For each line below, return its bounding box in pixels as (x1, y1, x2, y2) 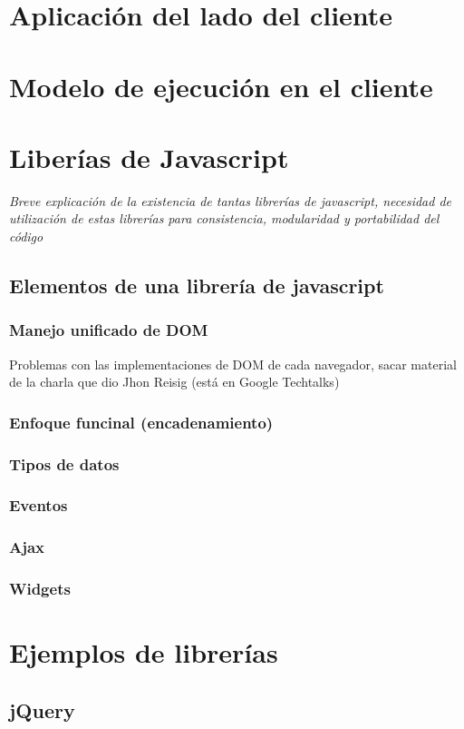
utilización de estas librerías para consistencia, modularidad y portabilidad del (9, 209, 440, 228)
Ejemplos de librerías (9, 634, 278, 671)
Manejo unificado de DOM (9, 319, 208, 341)
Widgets (9, 577, 71, 600)
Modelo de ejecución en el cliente (9, 67, 433, 104)
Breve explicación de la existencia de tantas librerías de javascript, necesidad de (9, 191, 452, 210)
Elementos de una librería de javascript (9, 271, 384, 300)
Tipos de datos (9, 452, 120, 475)
